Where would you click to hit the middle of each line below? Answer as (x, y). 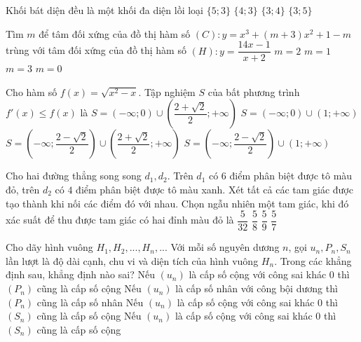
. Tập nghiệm (167, 91)
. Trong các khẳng (313, 260)
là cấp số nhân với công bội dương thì (257, 288)
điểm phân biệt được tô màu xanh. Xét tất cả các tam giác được (214, 190)
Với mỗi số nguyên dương (225, 247)
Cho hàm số (32, 91)
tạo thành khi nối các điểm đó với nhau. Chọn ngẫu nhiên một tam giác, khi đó (177, 203)
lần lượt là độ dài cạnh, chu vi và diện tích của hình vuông (132, 260)
